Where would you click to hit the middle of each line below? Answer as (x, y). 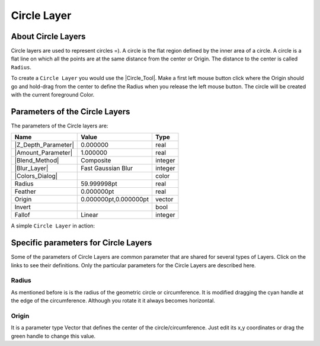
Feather (25, 191)
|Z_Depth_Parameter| (44, 145)
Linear (90, 215)
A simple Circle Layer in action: (53, 226)
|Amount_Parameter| (44, 153)
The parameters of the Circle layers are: (60, 126)
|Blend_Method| (37, 161)
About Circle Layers (48, 36)
